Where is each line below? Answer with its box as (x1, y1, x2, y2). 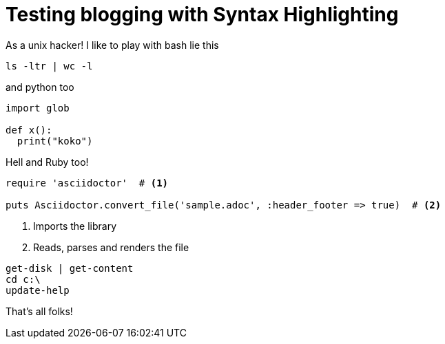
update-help (6, 284, 70, 296)
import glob (6, 102, 70, 114)
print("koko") (17, 135, 93, 147)
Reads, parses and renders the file (33, 241, 189, 253)
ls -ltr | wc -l (6, 60, 93, 72)
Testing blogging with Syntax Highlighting (6, 3, 399, 26)
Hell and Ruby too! (6, 155, 89, 168)
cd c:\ (6, 273, 41, 285)
